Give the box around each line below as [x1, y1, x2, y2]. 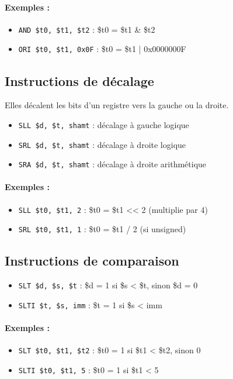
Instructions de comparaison [5, 251, 179, 270]
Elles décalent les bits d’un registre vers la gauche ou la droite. [5, 99, 229, 111]
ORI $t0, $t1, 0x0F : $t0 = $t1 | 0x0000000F [18, 43, 186, 55]
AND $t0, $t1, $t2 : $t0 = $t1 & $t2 [18, 23, 155, 35]
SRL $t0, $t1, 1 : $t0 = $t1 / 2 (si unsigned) [18, 223, 186, 235]
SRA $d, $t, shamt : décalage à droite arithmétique [18, 158, 207, 170]
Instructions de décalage [5, 71, 154, 89]
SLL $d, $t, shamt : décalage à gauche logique [18, 118, 189, 130]
